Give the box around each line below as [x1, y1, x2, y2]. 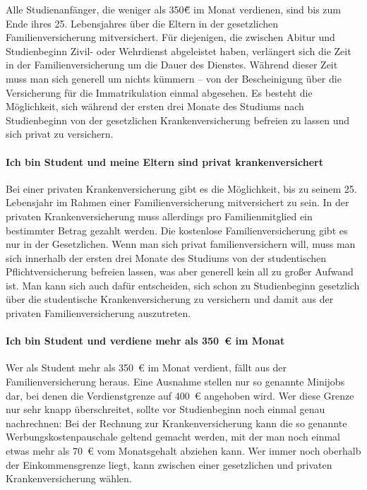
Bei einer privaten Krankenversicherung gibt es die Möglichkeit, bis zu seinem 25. [6, 181, 357, 196]
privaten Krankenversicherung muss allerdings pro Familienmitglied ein [6, 208, 313, 223]
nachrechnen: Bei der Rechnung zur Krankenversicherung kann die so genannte [6, 415, 347, 430]
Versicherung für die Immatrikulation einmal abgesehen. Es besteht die [6, 85, 313, 100]
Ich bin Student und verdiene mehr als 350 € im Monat [6, 333, 285, 348]
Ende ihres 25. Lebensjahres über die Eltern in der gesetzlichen [6, 16, 279, 30]
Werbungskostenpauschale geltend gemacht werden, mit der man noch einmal [6, 429, 340, 444]
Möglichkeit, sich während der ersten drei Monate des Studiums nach [6, 99, 304, 114]
